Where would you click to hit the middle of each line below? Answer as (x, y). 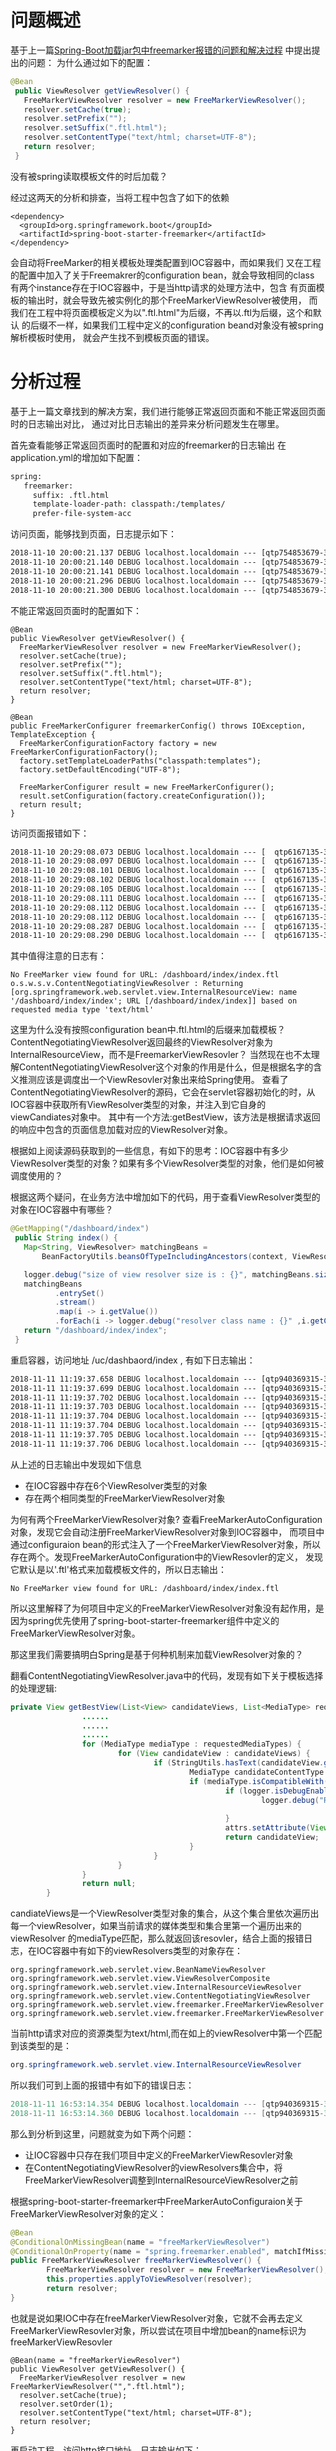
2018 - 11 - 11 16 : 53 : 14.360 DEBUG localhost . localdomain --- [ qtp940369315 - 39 (171, 2113)
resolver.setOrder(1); (66, 2404)
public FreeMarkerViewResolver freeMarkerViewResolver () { (136, 2261)
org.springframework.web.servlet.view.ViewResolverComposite (140, 1979)
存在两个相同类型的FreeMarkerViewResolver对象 (125, 1498)
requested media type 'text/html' (82, 1010)
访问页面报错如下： (50, 833)
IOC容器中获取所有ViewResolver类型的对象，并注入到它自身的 (138, 1105)
